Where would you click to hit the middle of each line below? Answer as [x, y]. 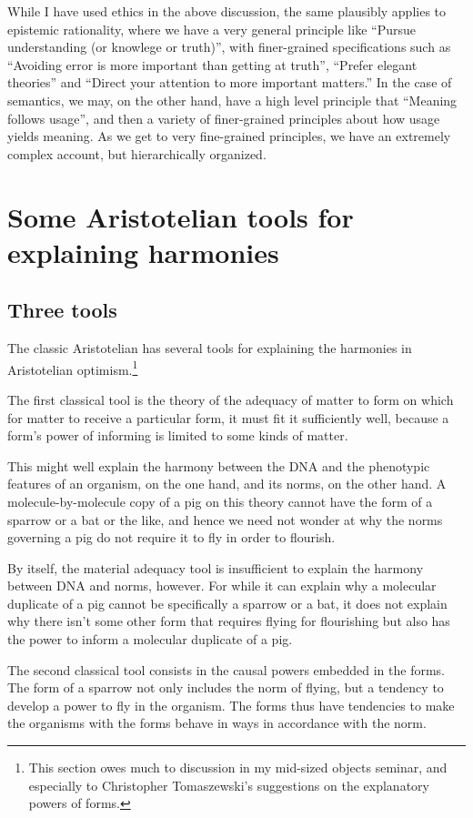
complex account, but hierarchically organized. [137, 153]
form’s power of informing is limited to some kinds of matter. [178, 435]
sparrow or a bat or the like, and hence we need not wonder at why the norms [225, 519]
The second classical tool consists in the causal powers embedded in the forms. [226, 669]
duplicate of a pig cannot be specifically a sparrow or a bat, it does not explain [227, 603]
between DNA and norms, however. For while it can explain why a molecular [222, 586]
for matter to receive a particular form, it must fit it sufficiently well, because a [228, 417]
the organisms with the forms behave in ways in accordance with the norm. [217, 723]
